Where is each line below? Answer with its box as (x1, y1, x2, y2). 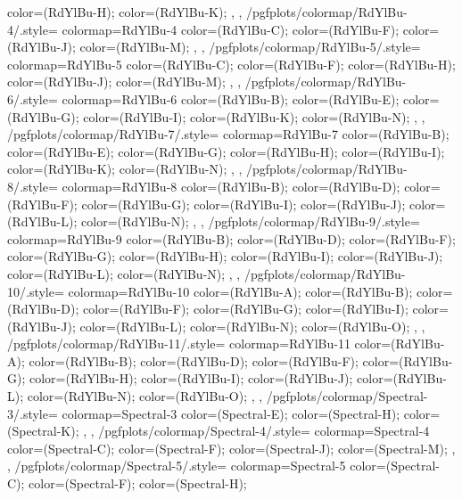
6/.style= (7, 89, 58, 108)
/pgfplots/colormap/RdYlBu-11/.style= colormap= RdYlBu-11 (7, 334, 351, 353)
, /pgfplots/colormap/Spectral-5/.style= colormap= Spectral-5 (7, 456, 346, 475)
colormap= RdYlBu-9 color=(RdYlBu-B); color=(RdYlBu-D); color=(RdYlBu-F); (7, 229, 456, 248)
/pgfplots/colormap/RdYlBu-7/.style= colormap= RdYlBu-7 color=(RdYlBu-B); (7, 125, 450, 143)
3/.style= (7, 404, 58, 422)
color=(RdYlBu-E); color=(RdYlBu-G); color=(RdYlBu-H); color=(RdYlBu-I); (7, 142, 445, 160)
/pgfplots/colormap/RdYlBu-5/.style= (209, 37, 421, 56)
